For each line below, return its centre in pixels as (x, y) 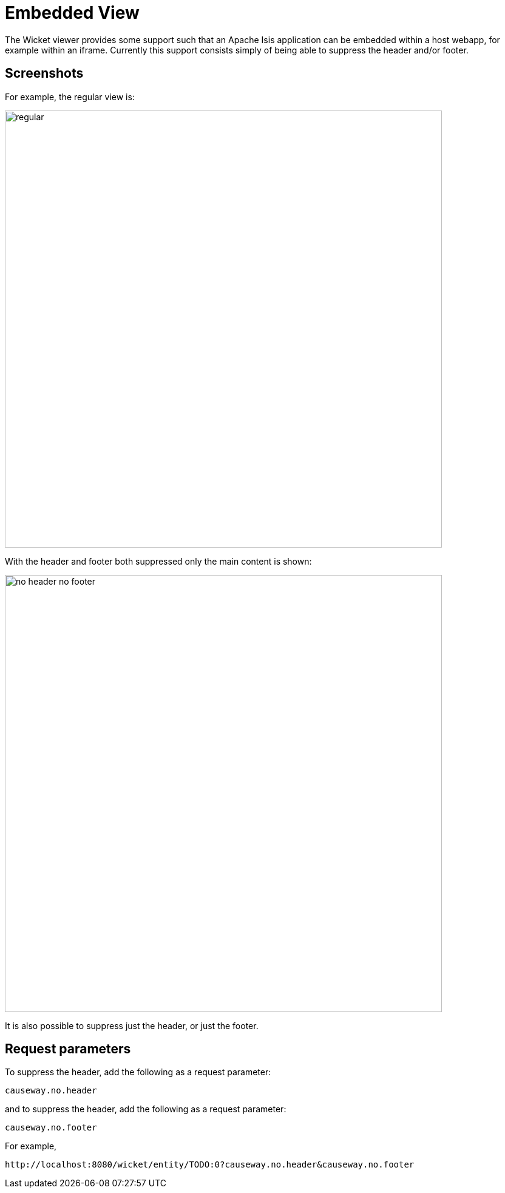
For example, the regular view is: (70, 97)
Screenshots (44, 73)
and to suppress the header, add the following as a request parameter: (146, 1109)
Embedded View (72, 13)
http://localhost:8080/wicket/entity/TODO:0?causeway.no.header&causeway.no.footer (210, 1165)
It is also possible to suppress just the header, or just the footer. (132, 1025)
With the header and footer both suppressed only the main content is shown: (158, 561)
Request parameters (68, 1049)
